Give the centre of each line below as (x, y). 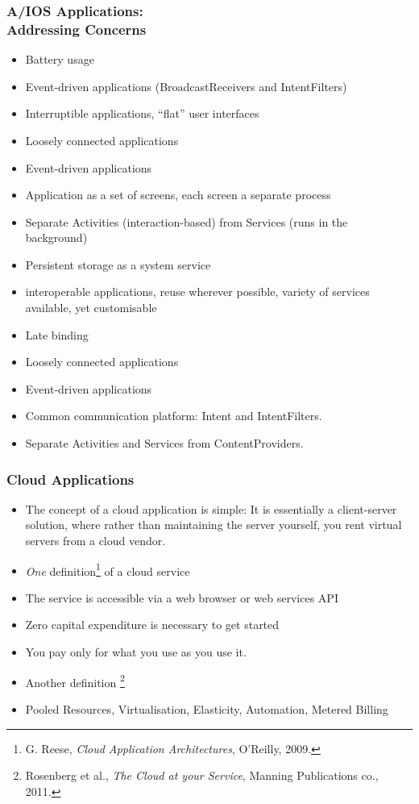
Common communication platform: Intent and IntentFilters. (174, 416)
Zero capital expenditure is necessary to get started (152, 625)
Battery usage (60, 59)
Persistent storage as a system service (118, 264)
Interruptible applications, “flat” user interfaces (142, 113)
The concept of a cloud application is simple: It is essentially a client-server (211, 508)
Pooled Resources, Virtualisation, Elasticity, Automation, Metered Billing (207, 708)
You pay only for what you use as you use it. (136, 652)
